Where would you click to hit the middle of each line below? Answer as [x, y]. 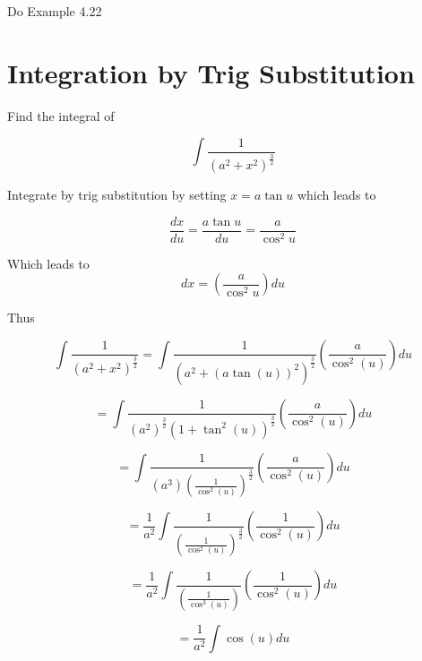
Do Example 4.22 [55, 11]
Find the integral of [61, 115]
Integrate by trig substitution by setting [117, 195]
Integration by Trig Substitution [211, 72]
